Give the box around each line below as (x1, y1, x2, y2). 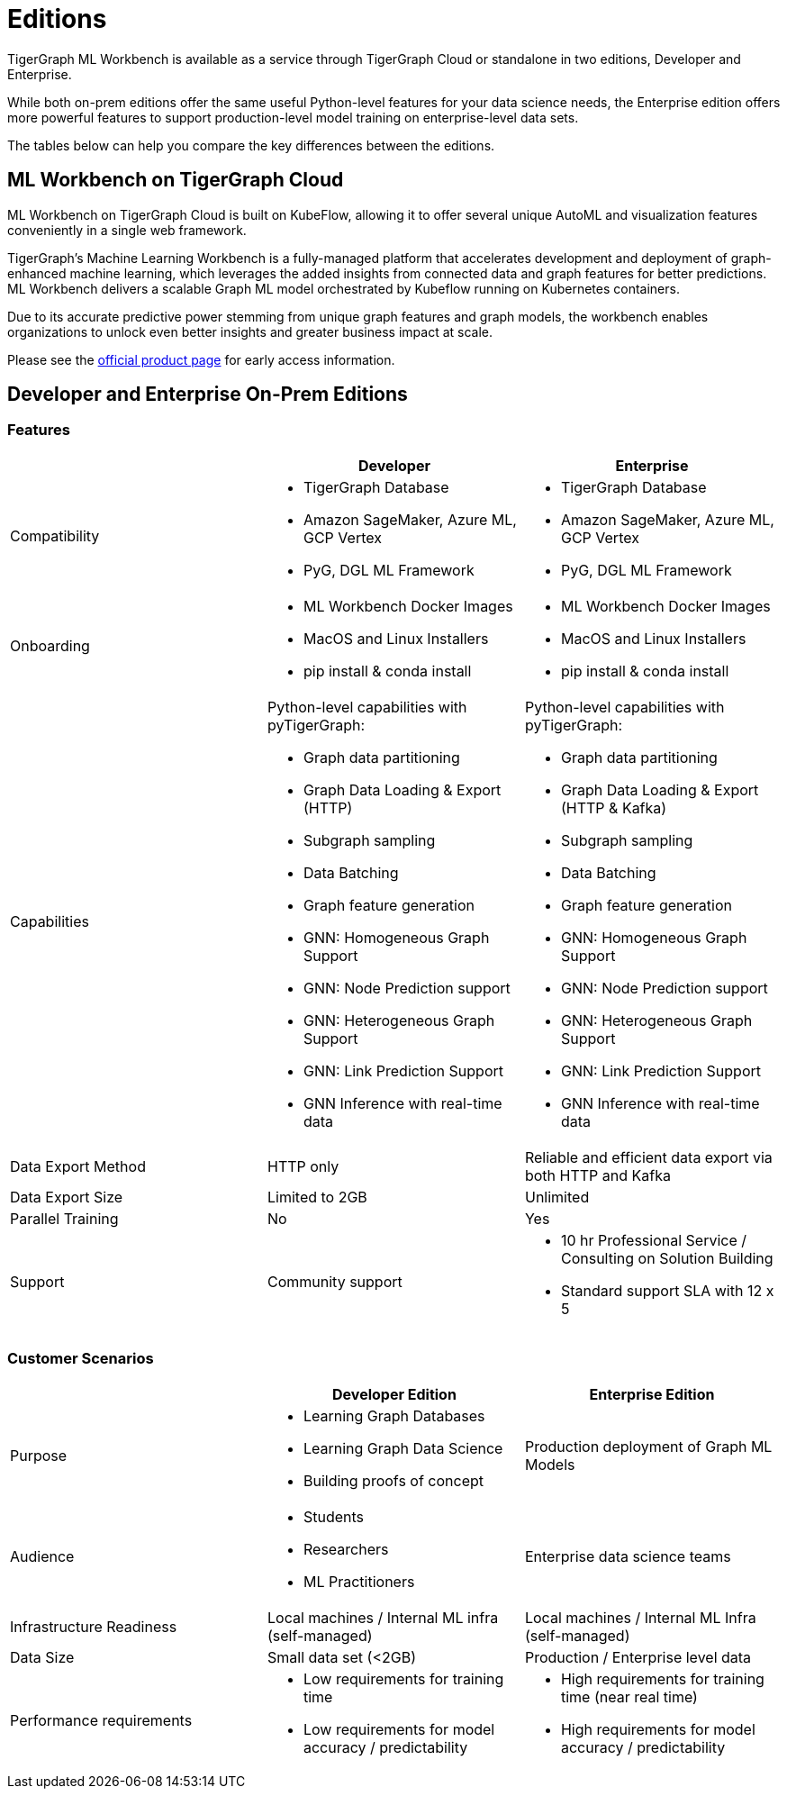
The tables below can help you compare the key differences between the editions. (7, 137, 495, 153)
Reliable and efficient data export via (524, 1147, 773, 1166)
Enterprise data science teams (524, 1547, 731, 1565)
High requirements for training (560, 1669, 764, 1688)
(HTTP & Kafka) (560, 798, 667, 817)
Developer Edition (332, 1384, 457, 1403)
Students (303, 1507, 365, 1526)
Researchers (303, 1539, 389, 1558)
